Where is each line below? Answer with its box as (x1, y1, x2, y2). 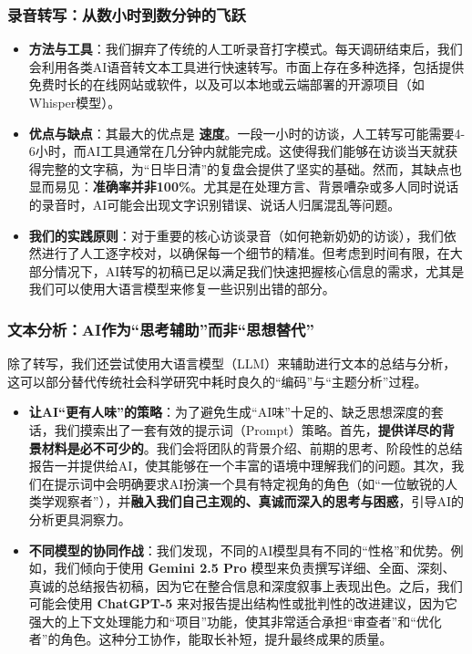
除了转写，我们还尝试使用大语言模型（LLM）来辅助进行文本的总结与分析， (7, 354, 457, 373)
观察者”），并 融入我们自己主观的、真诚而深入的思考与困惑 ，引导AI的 (54, 492, 464, 511)
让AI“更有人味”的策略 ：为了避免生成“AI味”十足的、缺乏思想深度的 (28, 402, 431, 421)
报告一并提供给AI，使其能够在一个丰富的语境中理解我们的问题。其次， (28, 456, 452, 475)
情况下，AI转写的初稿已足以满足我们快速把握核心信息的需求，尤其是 (54, 261, 465, 280)
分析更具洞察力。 (28, 509, 131, 528)
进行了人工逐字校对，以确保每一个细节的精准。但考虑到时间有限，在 (41, 244, 450, 263)
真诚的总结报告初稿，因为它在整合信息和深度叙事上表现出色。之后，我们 (28, 576, 463, 595)
